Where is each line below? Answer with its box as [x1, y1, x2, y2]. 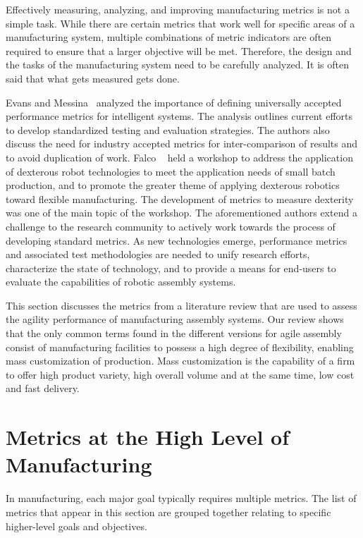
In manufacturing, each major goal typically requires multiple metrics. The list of [6, 491, 357, 506]
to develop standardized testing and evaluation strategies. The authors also [6, 122, 330, 137]
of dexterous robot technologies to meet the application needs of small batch [6, 164, 336, 178]
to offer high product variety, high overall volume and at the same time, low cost [6, 367, 355, 381]
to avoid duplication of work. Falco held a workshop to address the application [6, 149, 353, 164]
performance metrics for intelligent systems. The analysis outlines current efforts [6, 109, 353, 123]
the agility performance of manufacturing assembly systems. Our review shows [6, 312, 344, 326]
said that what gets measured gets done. [6, 71, 180, 85]
